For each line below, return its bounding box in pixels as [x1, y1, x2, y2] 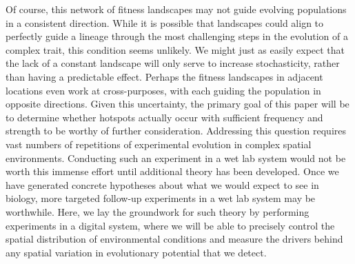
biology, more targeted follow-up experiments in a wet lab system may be [6, 191, 316, 205]
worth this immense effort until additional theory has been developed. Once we [6, 164, 339, 179]
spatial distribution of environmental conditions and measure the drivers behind [6, 232, 343, 246]
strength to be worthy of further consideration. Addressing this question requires [6, 123, 347, 138]
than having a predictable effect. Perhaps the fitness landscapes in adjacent [6, 69, 323, 83]
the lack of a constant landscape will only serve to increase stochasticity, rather [6, 56, 340, 70]
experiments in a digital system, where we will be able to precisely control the [6, 218, 335, 232]
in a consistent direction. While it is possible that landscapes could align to [6, 15, 324, 30]
